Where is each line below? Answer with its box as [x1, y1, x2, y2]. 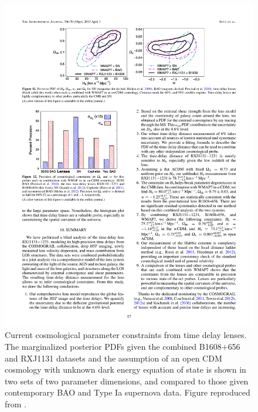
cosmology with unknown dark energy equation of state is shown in [5, 363, 246, 376]
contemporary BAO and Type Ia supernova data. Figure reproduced [5, 386, 250, 399]
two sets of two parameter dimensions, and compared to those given [5, 374, 249, 387]
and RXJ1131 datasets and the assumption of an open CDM [5, 352, 222, 364]
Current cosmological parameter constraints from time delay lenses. [5, 329, 247, 341]
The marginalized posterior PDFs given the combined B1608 [5, 340, 222, 353]
